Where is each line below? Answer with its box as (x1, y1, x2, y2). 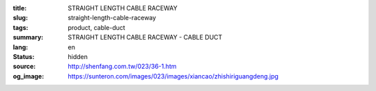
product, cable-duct (68, 23, 125, 31)
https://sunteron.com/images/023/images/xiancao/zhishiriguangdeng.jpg (68, 72, 279, 80)
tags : (13, 23, 29, 31)
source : (13, 63, 36, 71)
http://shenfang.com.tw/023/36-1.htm (68, 63, 177, 71)
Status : (13, 52, 35, 60)
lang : (13, 42, 29, 51)
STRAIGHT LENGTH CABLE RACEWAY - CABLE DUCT (68, 33, 223, 42)
